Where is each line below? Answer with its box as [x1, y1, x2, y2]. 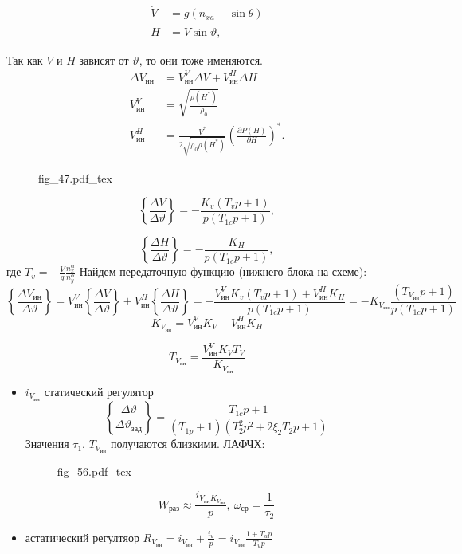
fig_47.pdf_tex [38, 169, 112, 186]
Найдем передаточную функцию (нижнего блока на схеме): [79, 263, 367, 280]
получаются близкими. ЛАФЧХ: [111, 435, 265, 452]
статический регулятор [44, 383, 154, 399]
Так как [6, 51, 43, 68]
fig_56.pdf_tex [57, 463, 131, 480]
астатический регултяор [25, 528, 139, 545]
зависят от [79, 51, 129, 68]
